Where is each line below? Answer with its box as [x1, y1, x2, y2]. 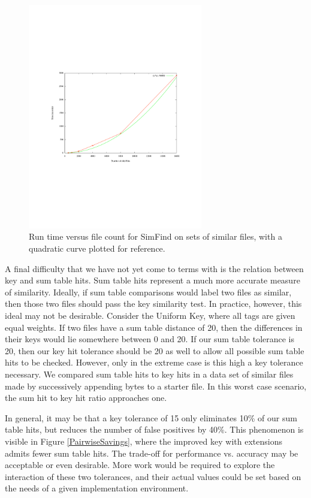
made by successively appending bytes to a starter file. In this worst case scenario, [5, 379, 307, 392]
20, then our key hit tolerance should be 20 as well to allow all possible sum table [5, 344, 304, 357]
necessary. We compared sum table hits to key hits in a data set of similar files [5, 367, 294, 380]
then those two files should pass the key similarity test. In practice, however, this [5, 297, 302, 310]
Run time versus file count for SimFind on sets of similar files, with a [29, 230, 282, 243]
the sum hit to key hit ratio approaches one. [5, 391, 167, 404]
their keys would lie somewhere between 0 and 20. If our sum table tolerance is [5, 333, 295, 345]
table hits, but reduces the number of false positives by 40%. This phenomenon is [5, 423, 304, 436]
